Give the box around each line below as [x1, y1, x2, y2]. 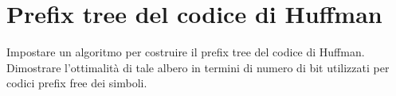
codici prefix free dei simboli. [6, 75, 147, 91]
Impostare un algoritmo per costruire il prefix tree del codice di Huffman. [6, 44, 365, 60]
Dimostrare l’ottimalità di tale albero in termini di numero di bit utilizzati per [6, 59, 390, 75]
